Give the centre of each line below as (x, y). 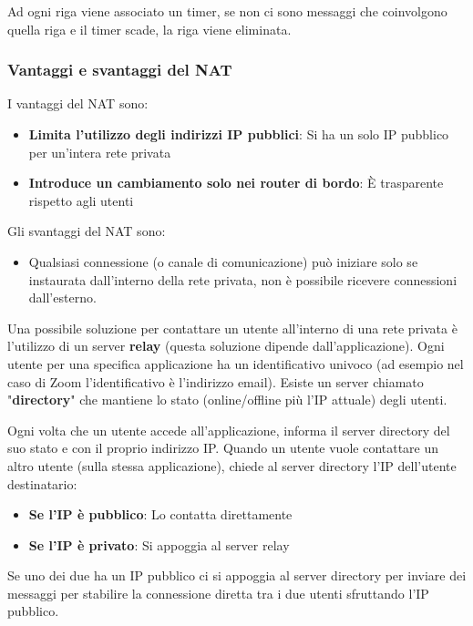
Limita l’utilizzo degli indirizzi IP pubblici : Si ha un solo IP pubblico (239, 134)
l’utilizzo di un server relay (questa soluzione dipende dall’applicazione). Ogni (226, 346)
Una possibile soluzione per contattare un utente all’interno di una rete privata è (232, 328)
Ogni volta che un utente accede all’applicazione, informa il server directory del (229, 430)
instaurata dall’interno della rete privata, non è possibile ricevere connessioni (243, 279)
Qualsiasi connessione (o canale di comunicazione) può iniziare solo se (223, 261)
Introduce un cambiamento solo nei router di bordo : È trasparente (236, 183)
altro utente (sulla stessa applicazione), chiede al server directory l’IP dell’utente (232, 465)
